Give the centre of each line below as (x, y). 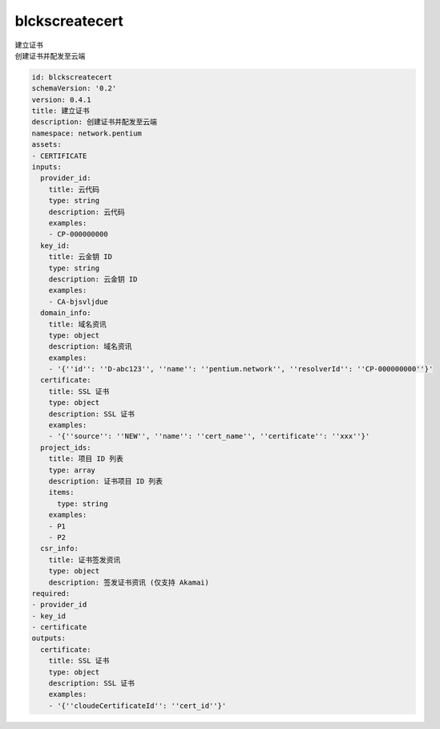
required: (51, 593)
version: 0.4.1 (61, 99)
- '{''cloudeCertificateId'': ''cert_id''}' (137, 705)
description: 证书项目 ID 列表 (106, 481)
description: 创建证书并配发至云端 (95, 122)
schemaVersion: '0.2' (74, 89)
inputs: (46, 167)
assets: (46, 145)
